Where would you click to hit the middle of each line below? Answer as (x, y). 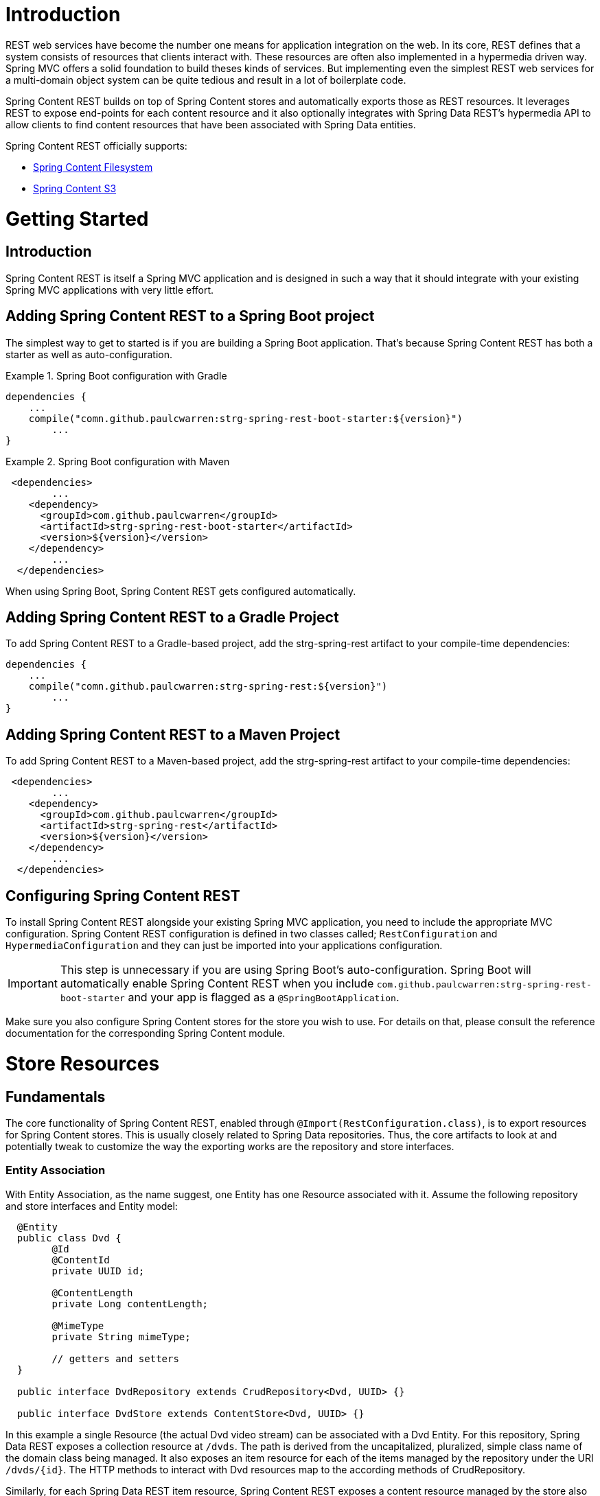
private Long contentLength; (130, 1304)
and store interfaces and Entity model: (92, 1206)
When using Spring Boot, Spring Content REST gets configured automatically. (181, 591)
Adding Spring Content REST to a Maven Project (173, 734)
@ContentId (81, 1260)
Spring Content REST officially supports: (96, 145)
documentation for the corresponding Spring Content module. (146, 1033)
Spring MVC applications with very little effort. (110, 290)
